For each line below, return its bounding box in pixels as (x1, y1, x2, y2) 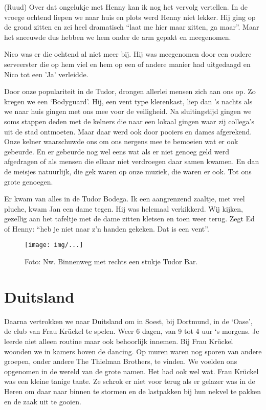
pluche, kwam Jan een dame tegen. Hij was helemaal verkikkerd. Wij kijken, (4, 203, 243, 214)
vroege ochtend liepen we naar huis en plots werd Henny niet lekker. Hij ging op (4, 11, 256, 22)
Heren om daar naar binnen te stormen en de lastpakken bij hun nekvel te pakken (4, 386, 261, 396)
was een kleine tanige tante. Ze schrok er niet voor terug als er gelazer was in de (4, 376, 255, 386)
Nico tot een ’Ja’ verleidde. (4, 69, 88, 79)
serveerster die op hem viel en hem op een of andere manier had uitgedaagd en (4, 58, 251, 69)
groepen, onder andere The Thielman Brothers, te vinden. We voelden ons (4, 356, 237, 367)
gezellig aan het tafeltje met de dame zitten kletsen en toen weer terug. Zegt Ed (4, 213, 255, 224)
